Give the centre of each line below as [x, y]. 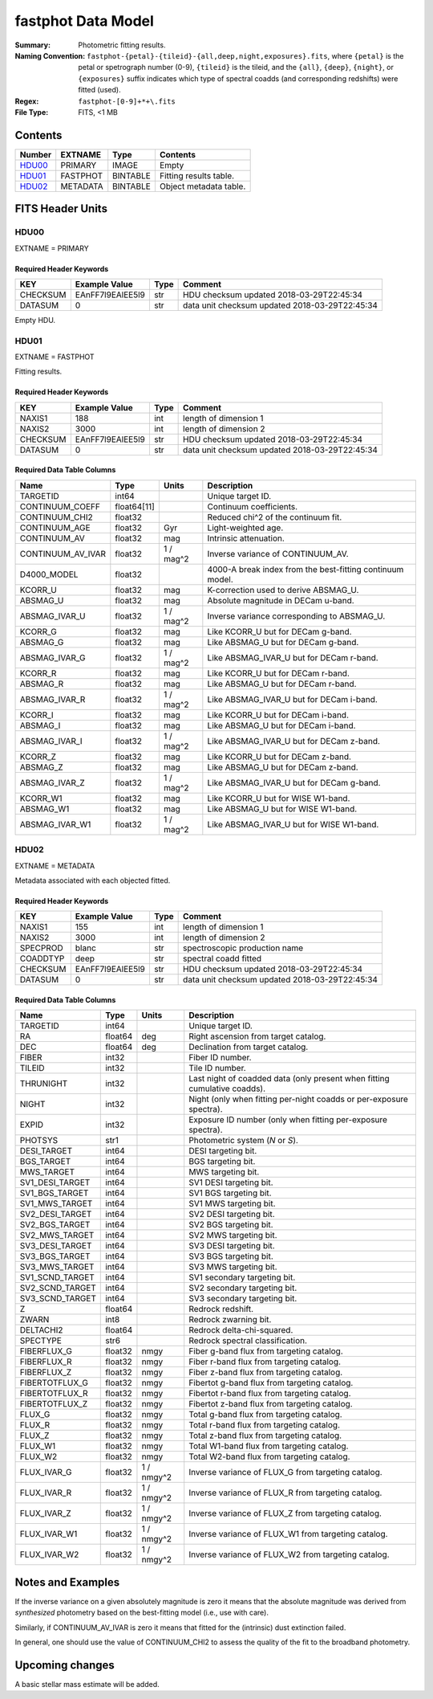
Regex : [27, 101]
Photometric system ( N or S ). [243, 1141]
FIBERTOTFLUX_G [54, 1383]
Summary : [33, 45]
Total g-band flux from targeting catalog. [265, 1415]
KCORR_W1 [41, 798]
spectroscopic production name [243, 948]
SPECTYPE [40, 1341]
